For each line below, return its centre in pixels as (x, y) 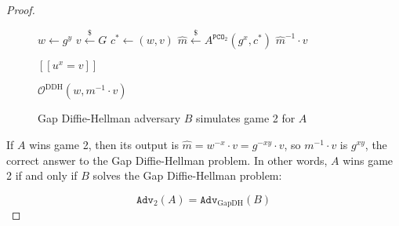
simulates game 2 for (246, 118)
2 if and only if (42, 175)
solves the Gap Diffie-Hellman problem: (187, 175)
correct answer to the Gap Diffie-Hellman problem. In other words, (167, 160)
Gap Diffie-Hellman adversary (109, 118)
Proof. (21, 9)
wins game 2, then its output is (104, 144)
